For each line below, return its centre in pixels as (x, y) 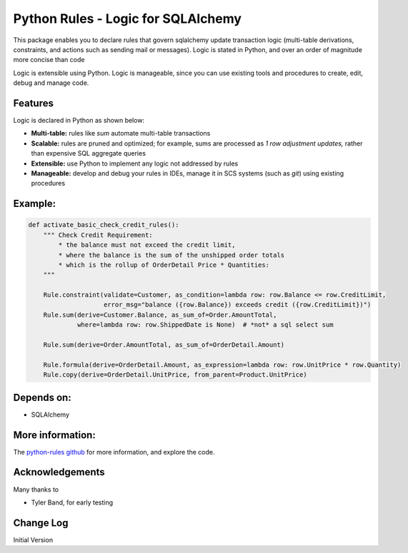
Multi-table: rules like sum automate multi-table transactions (121, 133)
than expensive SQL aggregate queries (89, 153)
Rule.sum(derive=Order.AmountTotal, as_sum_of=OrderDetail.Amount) (164, 345)
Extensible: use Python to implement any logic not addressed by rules (135, 163)
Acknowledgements (59, 472)
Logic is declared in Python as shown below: (79, 121)
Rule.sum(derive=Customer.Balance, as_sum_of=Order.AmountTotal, (160, 315)
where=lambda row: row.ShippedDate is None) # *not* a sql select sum (205, 325)
